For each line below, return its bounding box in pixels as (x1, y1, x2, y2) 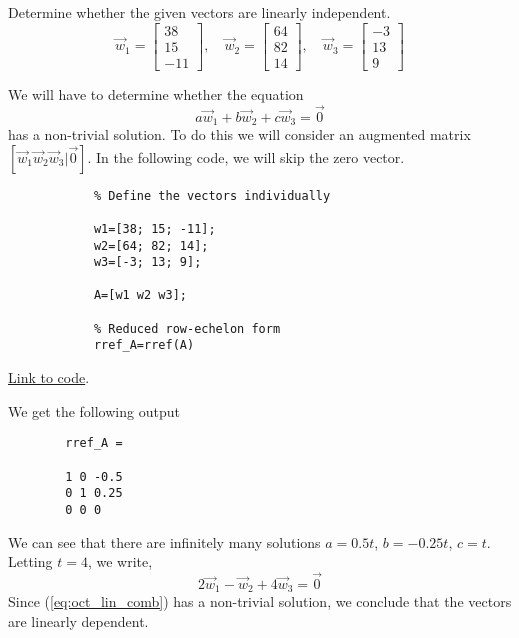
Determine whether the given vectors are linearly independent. (8, 2, 391, 22)
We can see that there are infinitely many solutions (8, 531, 321, 552)
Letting (8, 551, 53, 572)
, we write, (87, 551, 153, 572)
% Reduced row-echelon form (93, 321, 281, 336)
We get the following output (8, 400, 180, 421)
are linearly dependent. (8, 611, 149, 632)
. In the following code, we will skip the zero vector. (87, 146, 405, 167)
